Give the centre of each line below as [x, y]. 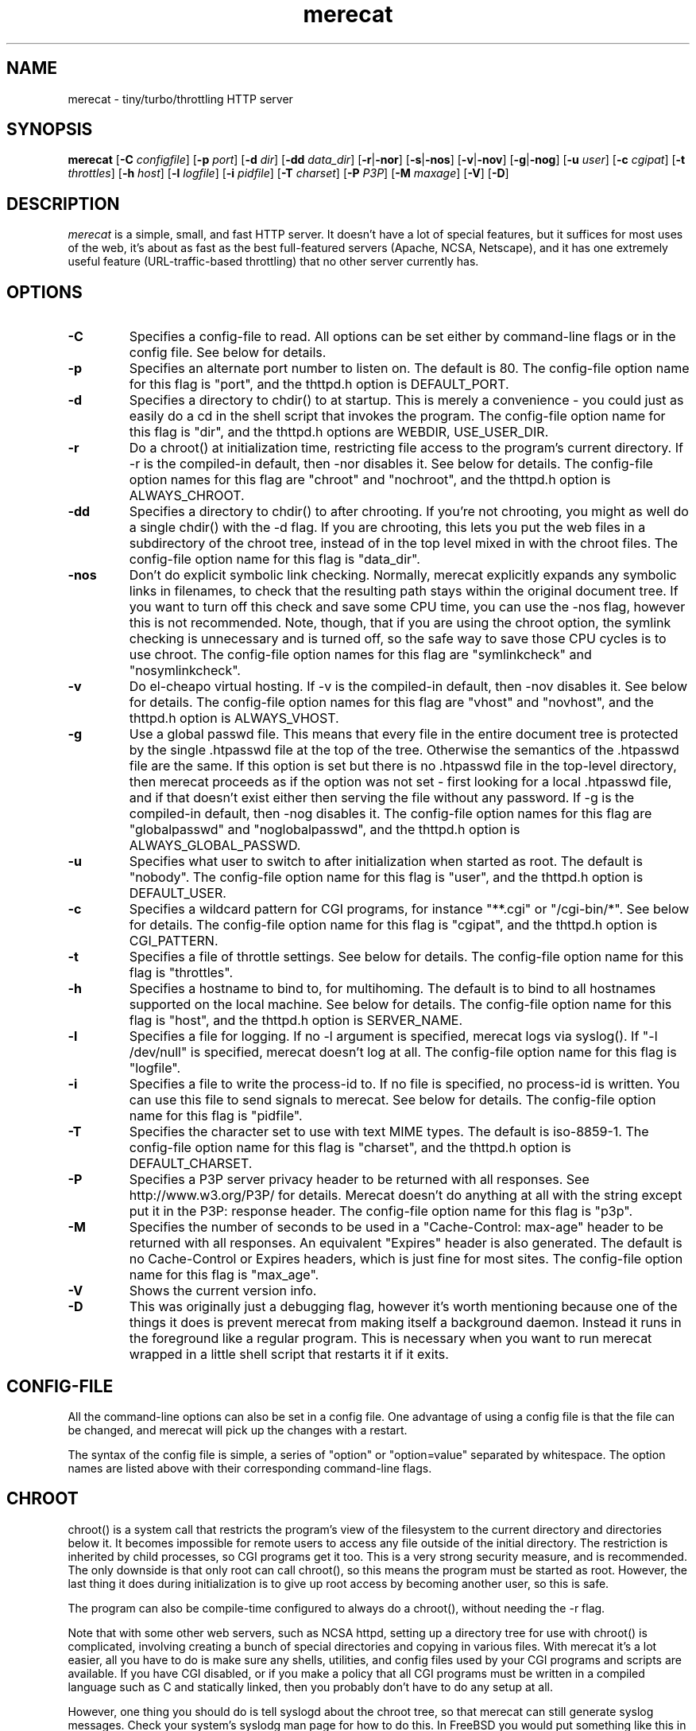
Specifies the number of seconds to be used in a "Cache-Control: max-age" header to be [396, 1227]
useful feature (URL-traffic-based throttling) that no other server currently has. [273, 262]
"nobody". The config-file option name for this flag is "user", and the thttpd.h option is [386, 877]
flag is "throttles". [181, 973]
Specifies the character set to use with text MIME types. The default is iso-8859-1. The [389, 1132]
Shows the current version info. [223, 1291]
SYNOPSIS [50, 130]
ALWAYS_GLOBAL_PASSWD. [215, 846]
